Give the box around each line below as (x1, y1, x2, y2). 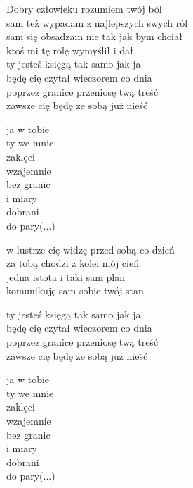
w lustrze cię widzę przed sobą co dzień (6, 242, 175, 256)
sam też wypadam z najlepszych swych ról (6, 15, 188, 30)
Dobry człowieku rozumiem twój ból (6, 1, 162, 15)
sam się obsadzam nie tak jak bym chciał (6, 29, 182, 44)
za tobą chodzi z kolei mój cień (6, 256, 139, 270)
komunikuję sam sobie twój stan (6, 283, 144, 298)
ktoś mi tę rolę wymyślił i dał (6, 42, 133, 57)
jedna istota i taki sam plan (6, 269, 125, 284)
